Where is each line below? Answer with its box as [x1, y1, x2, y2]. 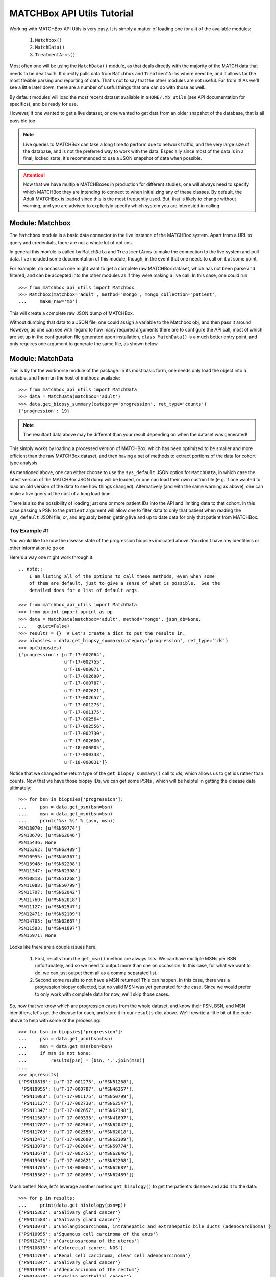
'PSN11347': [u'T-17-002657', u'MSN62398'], [21, 1107, 135, 1114]
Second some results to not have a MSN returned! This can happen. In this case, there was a [35, 977, 230, 983]
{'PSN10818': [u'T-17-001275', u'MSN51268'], [18, 1079, 135, 1085]
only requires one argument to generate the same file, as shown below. [9, 341, 159, 347]
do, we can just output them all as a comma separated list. [35, 969, 158, 976]
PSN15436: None [18, 839, 57, 845]
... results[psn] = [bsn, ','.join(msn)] [18, 1057, 145, 1063]
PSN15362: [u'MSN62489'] [18, 847, 81, 853]
